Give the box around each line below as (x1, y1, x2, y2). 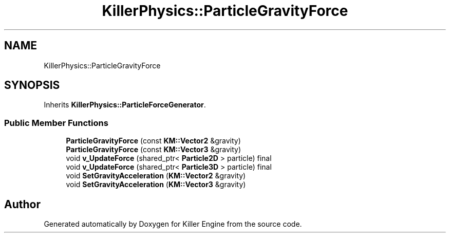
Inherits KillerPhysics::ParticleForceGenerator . (44, 100, 206, 110)
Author (4, 197, 41, 211)
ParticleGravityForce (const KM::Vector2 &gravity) (66, 136, 241, 145)
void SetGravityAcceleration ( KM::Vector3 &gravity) (66, 180, 246, 189)
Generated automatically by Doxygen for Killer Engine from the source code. (44, 220, 302, 229)
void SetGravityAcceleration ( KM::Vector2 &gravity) (66, 171, 246, 180)
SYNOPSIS (4, 79, 60, 92)
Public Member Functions (4, 117, 108, 128)
